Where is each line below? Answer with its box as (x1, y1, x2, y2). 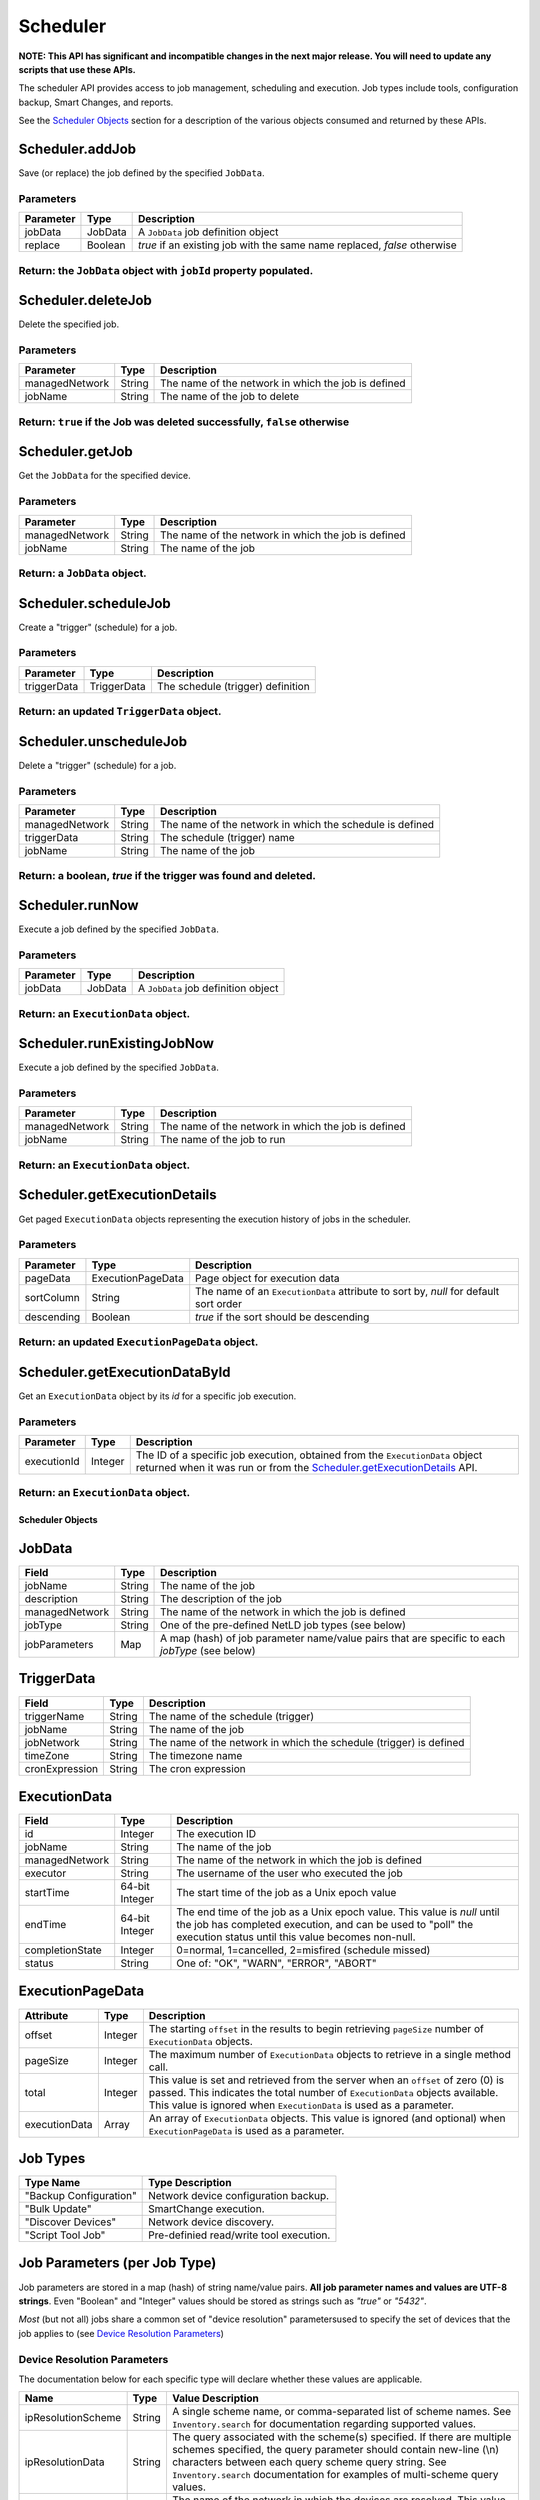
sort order (195, 1296, 242, 1310)
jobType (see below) (160, 1643, 256, 1657)
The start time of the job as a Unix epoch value (176, 1886, 397, 1900)
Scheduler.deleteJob (18, 292, 152, 309)
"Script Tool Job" (24, 2228, 106, 2242)
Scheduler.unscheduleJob (18, 733, 188, 750)
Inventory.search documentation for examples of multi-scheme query (171, 2468, 499, 2482)
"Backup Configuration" (24, 2189, 137, 2203)
